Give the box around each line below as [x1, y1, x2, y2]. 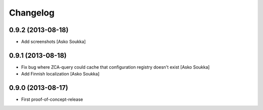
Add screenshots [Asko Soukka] [21, 39, 86, 45]
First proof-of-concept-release [21, 96, 83, 102]
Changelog [9, 7, 55, 18]
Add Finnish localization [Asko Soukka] [21, 71, 100, 77]
